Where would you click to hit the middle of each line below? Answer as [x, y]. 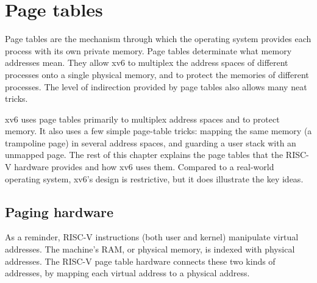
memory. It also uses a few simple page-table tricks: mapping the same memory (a [158, 131]
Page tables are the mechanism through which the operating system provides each [158, 39]
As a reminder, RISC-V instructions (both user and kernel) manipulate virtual [152, 237]
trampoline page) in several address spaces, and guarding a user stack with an [151, 142]
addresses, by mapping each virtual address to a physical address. [127, 273]
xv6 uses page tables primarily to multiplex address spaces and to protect [142, 119]
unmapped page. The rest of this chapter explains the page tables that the [144, 155]
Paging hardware [59, 211]
